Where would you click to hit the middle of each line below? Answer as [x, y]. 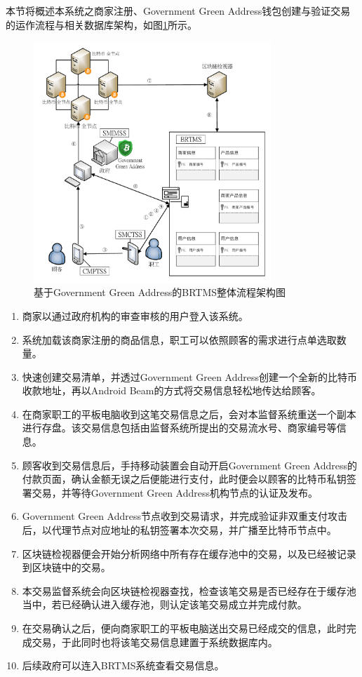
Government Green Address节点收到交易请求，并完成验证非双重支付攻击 [185, 516]
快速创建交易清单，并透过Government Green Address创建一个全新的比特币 [190, 376]
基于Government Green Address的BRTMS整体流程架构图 [160, 292]
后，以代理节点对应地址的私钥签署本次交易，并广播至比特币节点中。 [179, 530]
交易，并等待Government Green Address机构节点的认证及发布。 [175, 492]
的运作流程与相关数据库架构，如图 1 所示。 [101, 24]
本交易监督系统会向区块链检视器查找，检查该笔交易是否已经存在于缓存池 [189, 590]
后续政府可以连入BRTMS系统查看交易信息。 [123, 665]
